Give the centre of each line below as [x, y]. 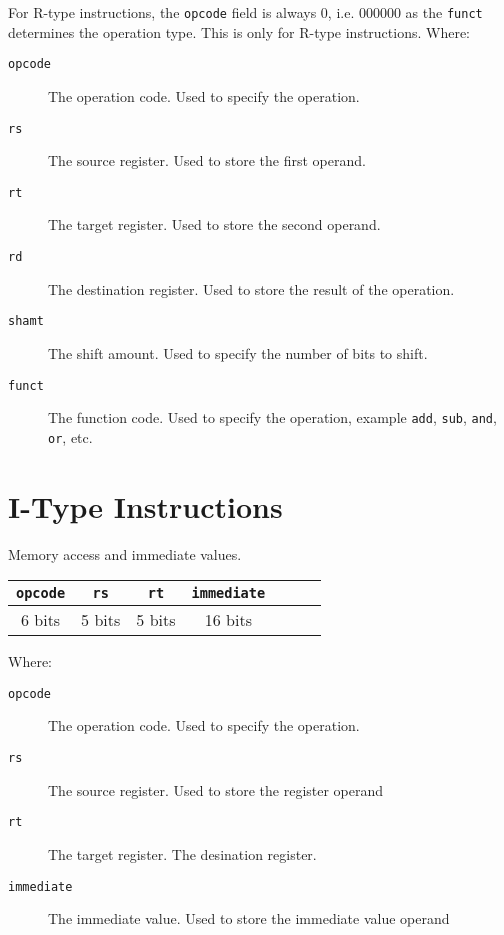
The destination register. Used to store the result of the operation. [251, 288]
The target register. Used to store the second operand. [214, 224]
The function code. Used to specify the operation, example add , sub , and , [272, 417]
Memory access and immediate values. [125, 553]
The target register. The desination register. [182, 853]
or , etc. [70, 436]
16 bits [228, 620]
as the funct [444, 12]
